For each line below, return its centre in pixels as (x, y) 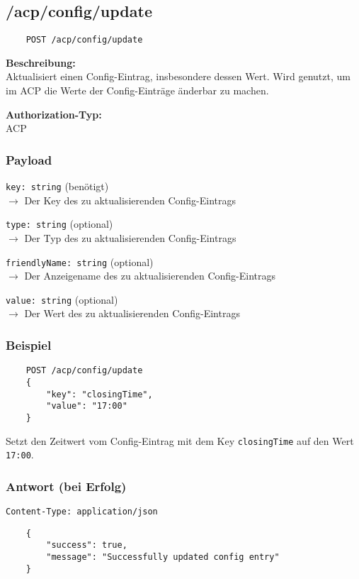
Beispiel (29, 344)
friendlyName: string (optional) (80, 261)
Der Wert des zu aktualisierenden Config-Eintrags (132, 313)
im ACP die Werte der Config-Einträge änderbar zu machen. (137, 90)
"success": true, (87, 545)
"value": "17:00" (87, 406)
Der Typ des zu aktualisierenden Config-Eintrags (130, 237)
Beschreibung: (41, 62)
